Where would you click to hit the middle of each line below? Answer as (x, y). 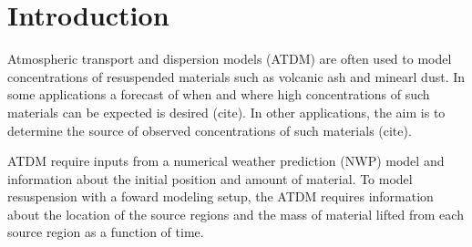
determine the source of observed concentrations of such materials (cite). (210, 130)
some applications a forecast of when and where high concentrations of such (219, 94)
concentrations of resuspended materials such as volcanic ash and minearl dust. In (236, 76)
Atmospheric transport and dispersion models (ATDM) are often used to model (230, 59)
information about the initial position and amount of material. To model (210, 178)
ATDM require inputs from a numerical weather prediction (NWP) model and (226, 161)
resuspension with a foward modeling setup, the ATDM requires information (221, 196)
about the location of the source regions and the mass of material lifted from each (236, 214)
